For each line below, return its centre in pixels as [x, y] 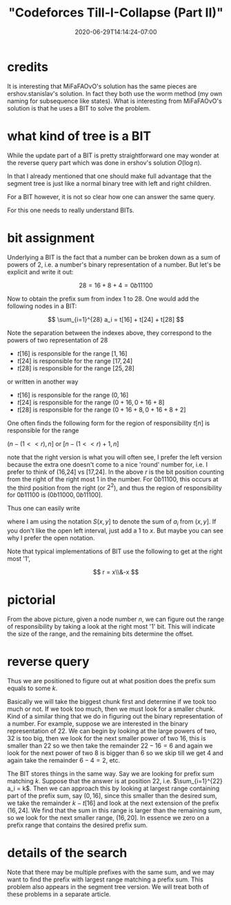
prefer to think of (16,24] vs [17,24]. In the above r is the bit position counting [116, 472]
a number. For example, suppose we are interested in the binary [98, 723]
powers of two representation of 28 [58, 340]
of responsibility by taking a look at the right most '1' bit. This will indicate [111, 626]
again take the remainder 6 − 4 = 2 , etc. [64, 760]
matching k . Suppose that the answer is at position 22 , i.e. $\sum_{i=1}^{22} [115, 781]
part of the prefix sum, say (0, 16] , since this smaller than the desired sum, [112, 795]
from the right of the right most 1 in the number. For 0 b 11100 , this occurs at [113, 479]
